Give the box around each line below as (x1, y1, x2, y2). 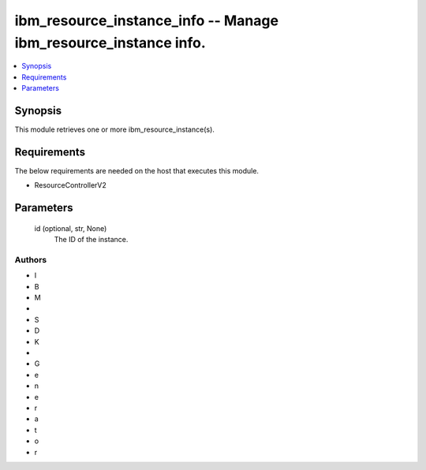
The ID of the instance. (54, 235, 129, 244)
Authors (14, 254, 47, 265)
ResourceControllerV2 (34, 181, 106, 190)
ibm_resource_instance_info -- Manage (14, 12, 279, 29)
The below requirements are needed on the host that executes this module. (14, 166, 260, 175)
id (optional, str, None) (34, 223, 107, 233)
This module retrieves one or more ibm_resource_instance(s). (14, 125, 215, 134)
